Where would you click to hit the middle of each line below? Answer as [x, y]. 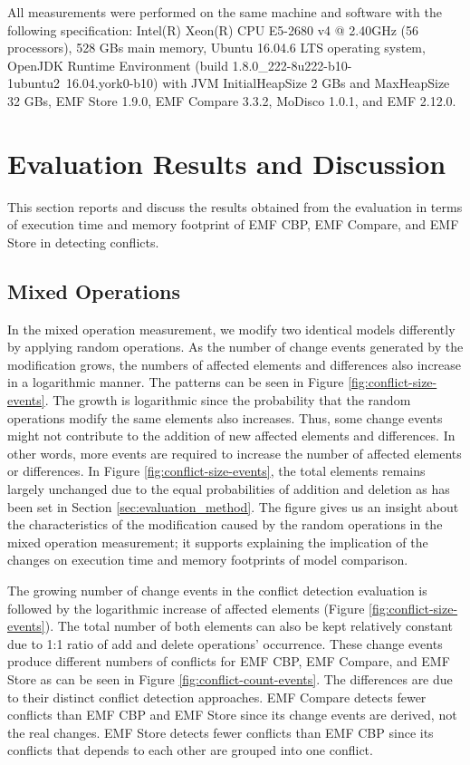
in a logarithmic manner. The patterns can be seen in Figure [176, 382]
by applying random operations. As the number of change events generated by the [235, 347]
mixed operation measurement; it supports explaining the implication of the [218, 542]
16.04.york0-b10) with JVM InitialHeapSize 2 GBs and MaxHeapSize [258, 83]
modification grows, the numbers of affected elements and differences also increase [235, 364]
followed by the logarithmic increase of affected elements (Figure [186, 608]
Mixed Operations [94, 291]
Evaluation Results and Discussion [227, 163]
